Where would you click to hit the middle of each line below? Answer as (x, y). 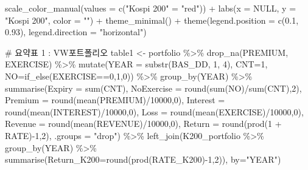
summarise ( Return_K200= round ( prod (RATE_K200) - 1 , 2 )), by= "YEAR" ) (143, 159)
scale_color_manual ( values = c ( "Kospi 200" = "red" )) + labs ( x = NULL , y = (151, 8)
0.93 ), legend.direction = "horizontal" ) (76, 32)
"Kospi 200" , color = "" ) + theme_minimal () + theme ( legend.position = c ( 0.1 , (152, 20)
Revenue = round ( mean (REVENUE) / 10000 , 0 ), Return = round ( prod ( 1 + (143, 124)
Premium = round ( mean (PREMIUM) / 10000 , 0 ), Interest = (115, 100)
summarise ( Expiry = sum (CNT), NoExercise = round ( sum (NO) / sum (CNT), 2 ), (153, 88)
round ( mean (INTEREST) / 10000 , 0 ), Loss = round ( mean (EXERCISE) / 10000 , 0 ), (154, 111)
